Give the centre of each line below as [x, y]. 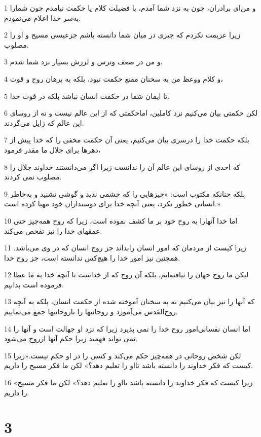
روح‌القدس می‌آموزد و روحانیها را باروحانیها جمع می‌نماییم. [91, 312]
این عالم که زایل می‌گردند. [44, 122]
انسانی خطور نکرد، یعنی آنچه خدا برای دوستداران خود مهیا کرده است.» [112, 204]
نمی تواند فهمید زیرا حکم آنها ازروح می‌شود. [71, 338]
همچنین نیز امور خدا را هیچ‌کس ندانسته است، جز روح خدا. [92, 257]
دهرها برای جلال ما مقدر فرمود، [52, 149]
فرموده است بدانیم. [34, 284]
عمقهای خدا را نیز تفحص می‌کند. [53, 230]
